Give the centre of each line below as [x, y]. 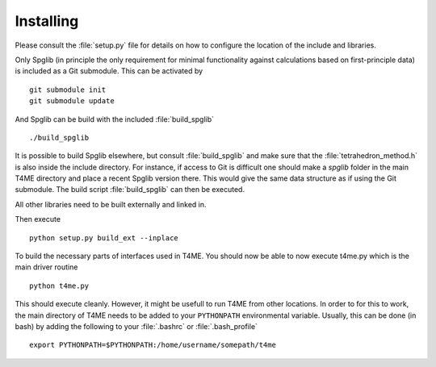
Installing [47, 21]
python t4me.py [59, 286]
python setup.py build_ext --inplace [104, 238]
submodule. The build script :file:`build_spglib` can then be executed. [130, 190]
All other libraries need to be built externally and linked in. [111, 204]
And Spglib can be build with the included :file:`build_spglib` [114, 119]
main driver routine [46, 267]
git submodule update [72, 101]
